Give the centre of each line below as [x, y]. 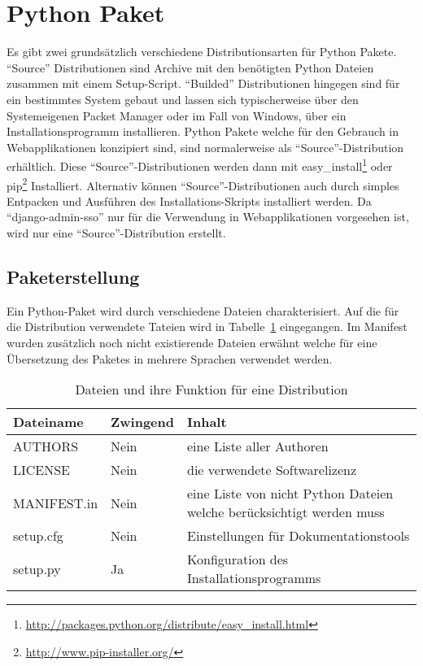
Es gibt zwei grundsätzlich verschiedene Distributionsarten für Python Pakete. [202, 52]
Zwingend [142, 422]
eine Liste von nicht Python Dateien [290, 494]
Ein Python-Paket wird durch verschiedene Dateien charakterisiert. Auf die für [203, 310]
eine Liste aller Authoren [258, 446]
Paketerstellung [73, 276]
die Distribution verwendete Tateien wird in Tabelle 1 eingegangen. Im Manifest [207, 326]
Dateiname [48, 422]
